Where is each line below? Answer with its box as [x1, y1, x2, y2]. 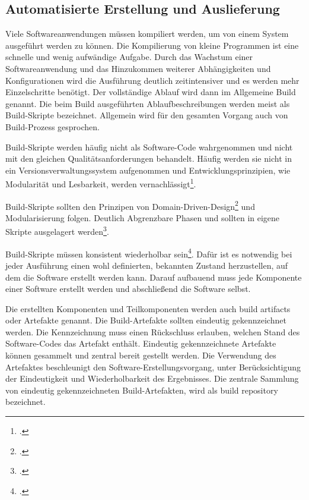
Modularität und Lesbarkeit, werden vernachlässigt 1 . [5, 176, 196, 190]
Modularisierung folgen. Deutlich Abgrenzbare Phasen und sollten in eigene [5, 211, 280, 224]
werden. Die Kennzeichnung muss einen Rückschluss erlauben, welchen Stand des [5, 325, 300, 338]
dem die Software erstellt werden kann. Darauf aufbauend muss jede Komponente [5, 271, 302, 283]
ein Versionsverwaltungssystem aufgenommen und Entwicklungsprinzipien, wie [5, 163, 291, 176]
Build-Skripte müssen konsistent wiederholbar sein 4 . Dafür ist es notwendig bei [5, 246, 292, 260]
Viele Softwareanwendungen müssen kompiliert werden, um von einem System [5, 27, 289, 40]
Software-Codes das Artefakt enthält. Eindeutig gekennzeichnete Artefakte [5, 337, 276, 350]
